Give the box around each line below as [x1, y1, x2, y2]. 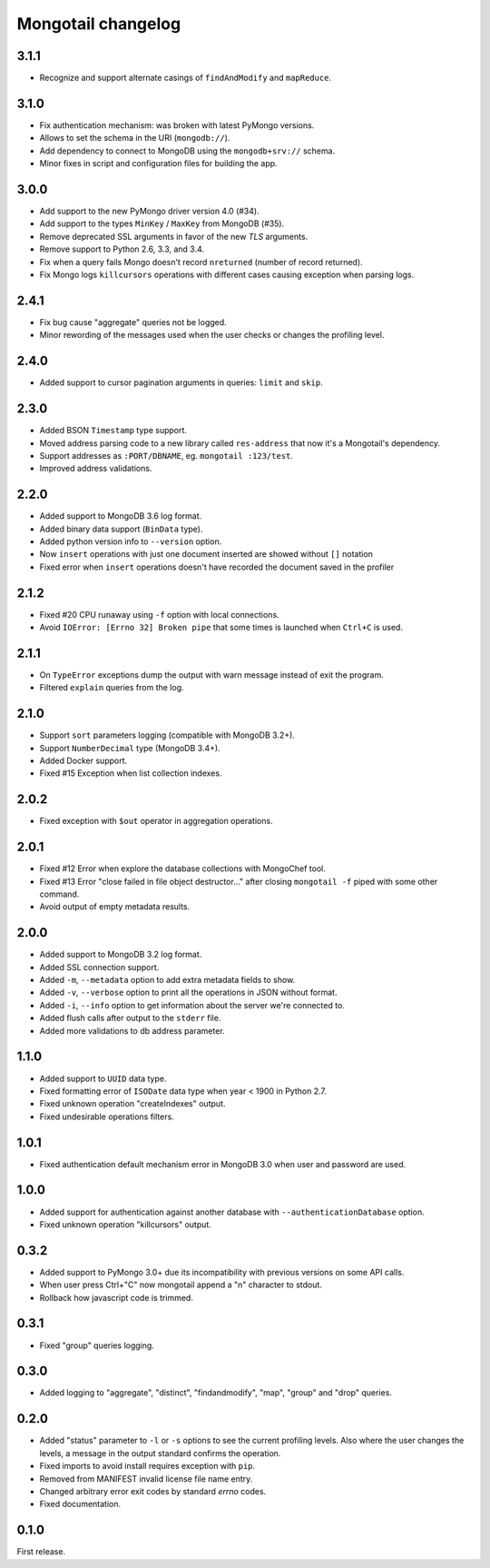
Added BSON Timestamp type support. [39, 425, 188, 436]
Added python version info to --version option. [39, 536, 222, 547]
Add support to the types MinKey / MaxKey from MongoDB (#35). [39, 218, 285, 229]
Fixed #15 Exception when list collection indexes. [39, 768, 222, 779]
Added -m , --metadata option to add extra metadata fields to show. [39, 975, 296, 986]
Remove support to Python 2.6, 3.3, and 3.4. [39, 243, 204, 254]
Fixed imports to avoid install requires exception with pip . [39, 1461, 256, 1472]
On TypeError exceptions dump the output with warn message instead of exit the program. [39, 669, 385, 680]
